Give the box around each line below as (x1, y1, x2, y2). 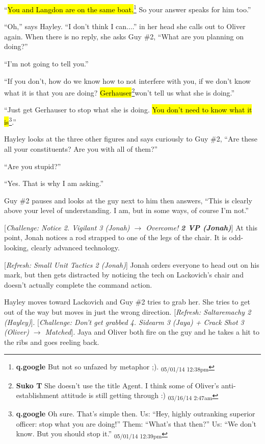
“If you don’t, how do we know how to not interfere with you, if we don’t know (4, 75, 251, 86)
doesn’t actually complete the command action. (4, 279, 152, 290)
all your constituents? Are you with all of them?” (4, 143, 158, 154)
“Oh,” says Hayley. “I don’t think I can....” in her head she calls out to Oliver (4, 21, 246, 32)
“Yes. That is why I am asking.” (4, 178, 104, 189)
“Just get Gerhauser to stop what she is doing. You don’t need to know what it (4, 104, 252, 115)
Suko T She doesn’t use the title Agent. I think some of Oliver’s (16, 380, 219, 390)
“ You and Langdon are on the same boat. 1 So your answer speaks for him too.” (4, 3, 251, 14)
